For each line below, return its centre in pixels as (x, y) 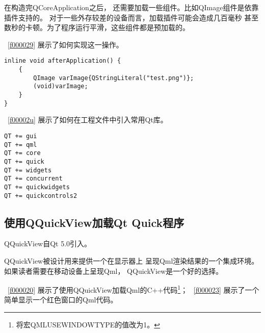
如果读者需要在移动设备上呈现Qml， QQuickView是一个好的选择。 (114, 271)
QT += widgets (28, 170)
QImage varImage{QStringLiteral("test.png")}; (114, 78)
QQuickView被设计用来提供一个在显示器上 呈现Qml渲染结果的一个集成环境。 (131, 260)
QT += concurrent (33, 179)
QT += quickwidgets (37, 187)
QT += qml (21, 145)
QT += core (22, 153)
